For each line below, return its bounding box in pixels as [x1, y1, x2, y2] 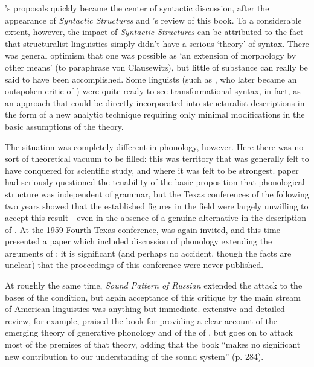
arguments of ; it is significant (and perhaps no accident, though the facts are [5, 246, 292, 259]
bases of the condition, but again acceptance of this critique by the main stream [5, 290, 301, 303]
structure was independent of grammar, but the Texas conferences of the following [5, 187, 309, 200]
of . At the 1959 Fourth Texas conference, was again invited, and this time [5, 223, 280, 235]
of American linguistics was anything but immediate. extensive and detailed [5, 302, 285, 315]
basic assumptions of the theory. [5, 120, 124, 132]
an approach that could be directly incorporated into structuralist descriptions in [5, 96, 305, 109]
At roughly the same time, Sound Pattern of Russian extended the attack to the [5, 279, 303, 292]
